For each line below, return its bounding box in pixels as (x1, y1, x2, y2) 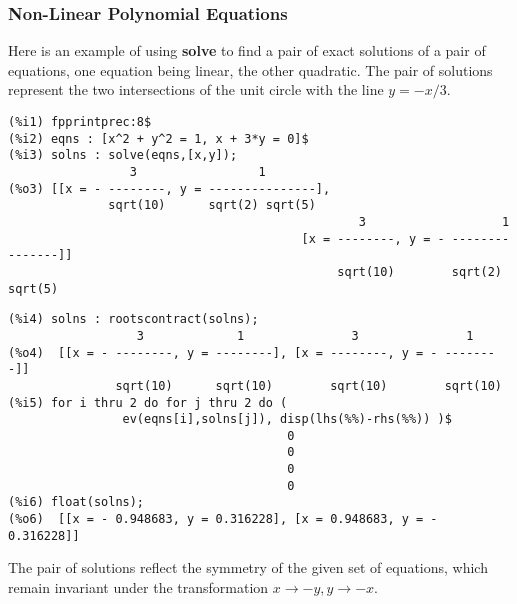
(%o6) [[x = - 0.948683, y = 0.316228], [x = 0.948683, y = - (8, 512, 438, 527)
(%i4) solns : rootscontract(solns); (8, 312, 259, 327)
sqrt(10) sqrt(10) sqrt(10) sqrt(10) (115, 378, 502, 393)
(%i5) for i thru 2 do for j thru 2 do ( (8, 395, 288, 410)
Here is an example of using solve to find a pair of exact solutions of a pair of (8, 40, 486, 61)
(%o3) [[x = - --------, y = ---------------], (8, 181, 331, 196)
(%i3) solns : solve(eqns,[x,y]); (8, 148, 238, 163)
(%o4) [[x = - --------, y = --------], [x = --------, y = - (8, 345, 438, 360)
